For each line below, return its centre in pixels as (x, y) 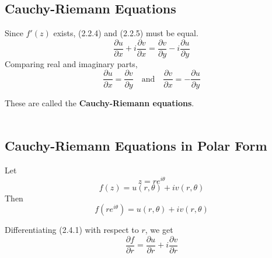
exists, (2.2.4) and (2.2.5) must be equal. (126, 33)
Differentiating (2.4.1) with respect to (72, 230)
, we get (159, 230)
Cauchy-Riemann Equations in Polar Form (136, 146)
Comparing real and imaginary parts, (71, 63)
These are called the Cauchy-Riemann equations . (100, 102)
